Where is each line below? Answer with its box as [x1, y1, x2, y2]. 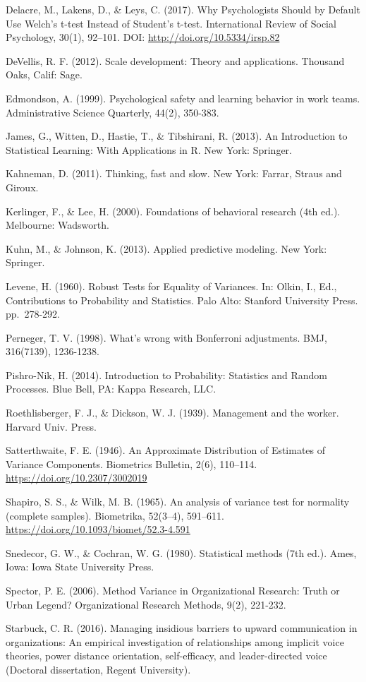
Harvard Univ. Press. [6, 419, 97, 433]
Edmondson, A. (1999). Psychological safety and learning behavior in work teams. [6, 90, 360, 105]
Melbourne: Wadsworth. [6, 217, 109, 232]
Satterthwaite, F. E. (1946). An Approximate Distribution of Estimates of [6, 443, 326, 457]
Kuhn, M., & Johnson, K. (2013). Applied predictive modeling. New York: [6, 241, 327, 256]
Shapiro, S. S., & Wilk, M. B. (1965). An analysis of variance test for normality [6, 494, 350, 509]
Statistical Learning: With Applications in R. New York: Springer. [6, 142, 292, 157]
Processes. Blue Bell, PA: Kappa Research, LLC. [6, 381, 216, 396]
